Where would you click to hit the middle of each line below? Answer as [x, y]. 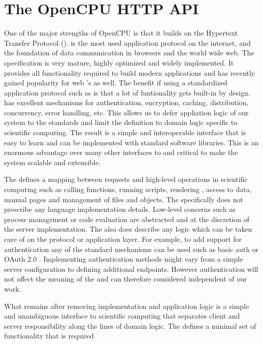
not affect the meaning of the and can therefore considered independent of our [126, 279]
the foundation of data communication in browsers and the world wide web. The [129, 53]
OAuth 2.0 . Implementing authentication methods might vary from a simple [124, 259]
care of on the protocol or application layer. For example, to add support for [123, 239]
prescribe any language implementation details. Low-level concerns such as [120, 209]
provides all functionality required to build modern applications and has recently [130, 72]
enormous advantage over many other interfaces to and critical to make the [121, 152]
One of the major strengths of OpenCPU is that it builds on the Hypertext [121, 33]
